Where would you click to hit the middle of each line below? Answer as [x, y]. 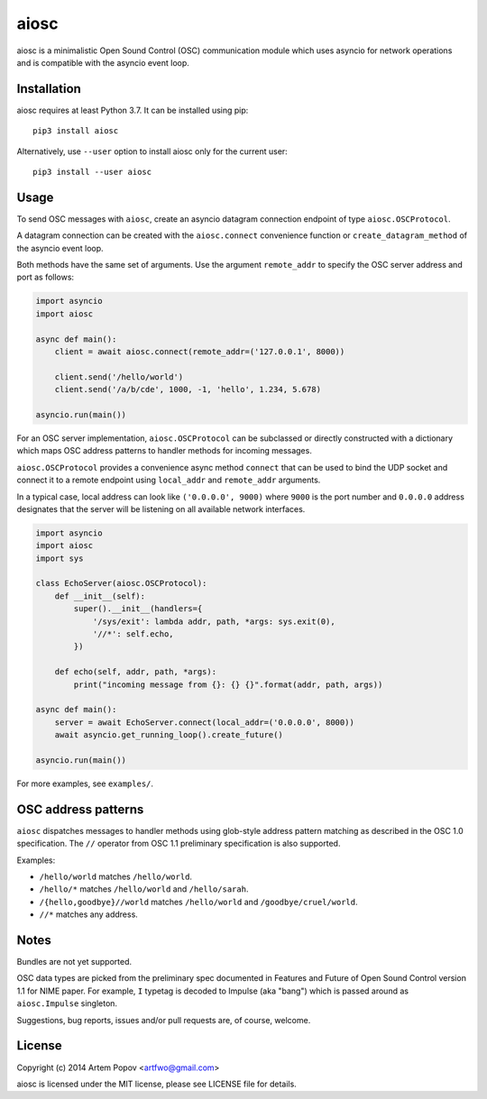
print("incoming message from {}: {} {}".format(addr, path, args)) [228, 684]
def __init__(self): [100, 596]
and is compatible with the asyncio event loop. [103, 62]
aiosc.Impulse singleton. [67, 1003]
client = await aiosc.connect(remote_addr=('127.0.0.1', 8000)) [200, 352]
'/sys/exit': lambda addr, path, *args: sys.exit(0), [214, 621]
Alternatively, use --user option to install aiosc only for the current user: [152, 151]
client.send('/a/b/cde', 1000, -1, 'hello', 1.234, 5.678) [188, 389]
